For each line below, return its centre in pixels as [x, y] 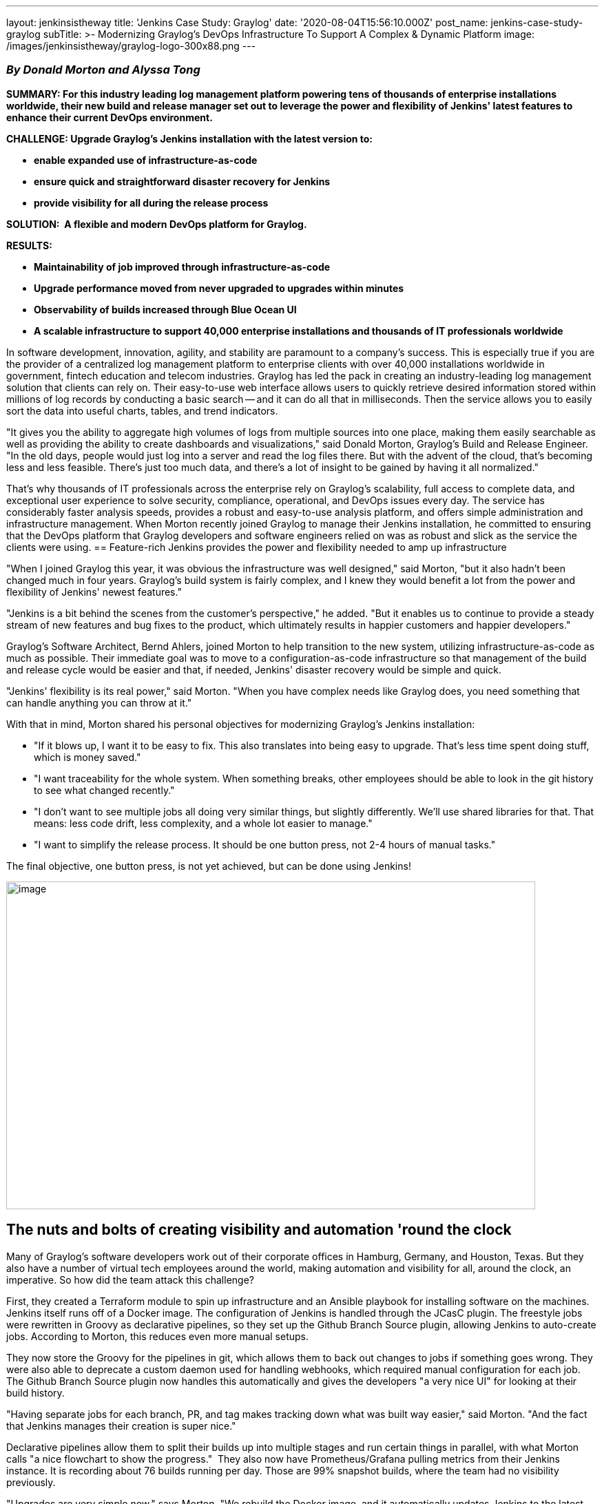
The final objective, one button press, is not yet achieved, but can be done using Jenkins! [209, 866]
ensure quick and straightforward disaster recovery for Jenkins [182, 181]
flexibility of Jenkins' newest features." [94, 592]
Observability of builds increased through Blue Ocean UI [165, 309]
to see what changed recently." [104, 790]
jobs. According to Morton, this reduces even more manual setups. [157, 1336]
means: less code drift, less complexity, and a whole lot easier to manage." [203, 823]
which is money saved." [87, 757]
